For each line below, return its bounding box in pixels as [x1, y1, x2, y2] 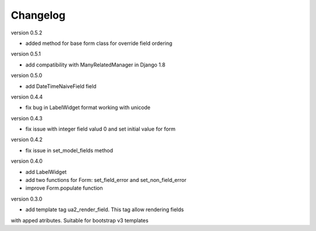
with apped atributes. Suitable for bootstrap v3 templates [11, 216, 149, 224]
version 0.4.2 [11, 136, 43, 143]
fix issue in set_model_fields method [25, 146, 114, 154]
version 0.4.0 [11, 157, 43, 164]
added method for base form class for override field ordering [25, 40, 173, 47]
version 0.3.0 [11, 195, 43, 202]
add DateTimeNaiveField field [25, 82, 97, 90]
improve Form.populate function [25, 184, 103, 192]
